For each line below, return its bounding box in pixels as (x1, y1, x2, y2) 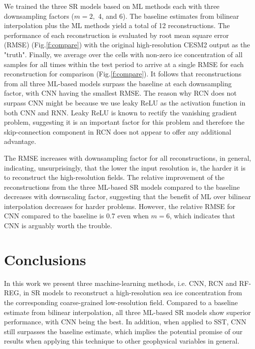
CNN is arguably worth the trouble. (4, 220, 112, 231)
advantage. (4, 136, 36, 146)
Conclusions (4, 249, 86, 269)
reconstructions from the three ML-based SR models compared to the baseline (4, 181, 240, 192)
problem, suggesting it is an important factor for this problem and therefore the (4, 117, 245, 127)
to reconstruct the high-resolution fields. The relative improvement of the (4, 172, 225, 182)
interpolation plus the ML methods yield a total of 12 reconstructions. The (4, 20, 230, 31)
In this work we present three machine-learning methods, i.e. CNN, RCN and (4, 278, 237, 288)
